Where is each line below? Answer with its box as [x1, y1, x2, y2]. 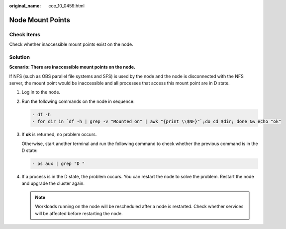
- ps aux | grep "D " [32, 160, 85, 166]
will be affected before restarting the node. [35, 210, 123, 216]
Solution [9, 54, 30, 61]
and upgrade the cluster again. [21, 180, 85, 186]
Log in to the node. [21, 89, 61, 95]
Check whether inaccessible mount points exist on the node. [9, 41, 134, 47]
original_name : [9, 3, 41, 8]
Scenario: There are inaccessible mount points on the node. [9, 64, 136, 70]
